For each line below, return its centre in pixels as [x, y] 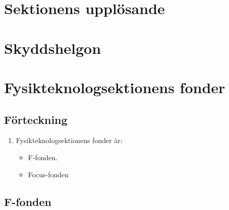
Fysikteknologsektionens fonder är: [69, 140]
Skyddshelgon [53, 48]
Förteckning [36, 119]
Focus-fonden [48, 174]
